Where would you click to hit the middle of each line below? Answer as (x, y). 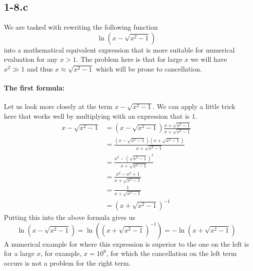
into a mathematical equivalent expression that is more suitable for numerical (119, 49)
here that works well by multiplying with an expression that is (97, 116)
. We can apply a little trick (194, 106)
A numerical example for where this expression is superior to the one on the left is (126, 244)
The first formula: (34, 88)
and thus (40, 68)
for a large (19, 253)
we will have (209, 59)
